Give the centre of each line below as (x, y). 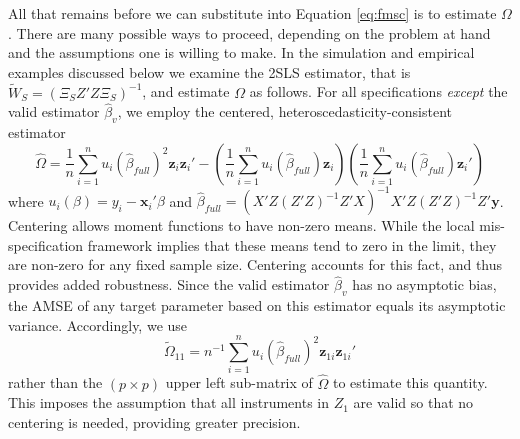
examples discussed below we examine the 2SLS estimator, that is (209, 71)
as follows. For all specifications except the (378, 91)
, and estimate (186, 91)
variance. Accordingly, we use (98, 324)
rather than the (55, 382)
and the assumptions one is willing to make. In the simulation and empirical (241, 52)
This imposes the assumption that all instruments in (169, 402)
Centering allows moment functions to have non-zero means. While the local (241, 225)
